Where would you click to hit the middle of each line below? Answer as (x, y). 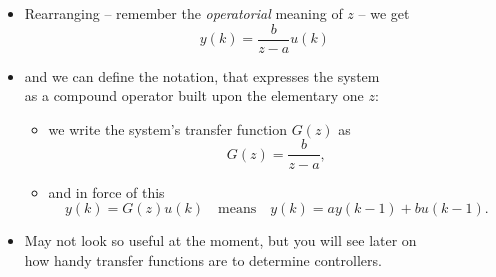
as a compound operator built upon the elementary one (194, 95)
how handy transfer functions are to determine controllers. (203, 259)
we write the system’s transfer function (167, 128)
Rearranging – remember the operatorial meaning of (183, 13)
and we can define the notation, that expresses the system (202, 75)
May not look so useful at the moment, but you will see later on (220, 240)
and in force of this (106, 191)
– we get (384, 13)
